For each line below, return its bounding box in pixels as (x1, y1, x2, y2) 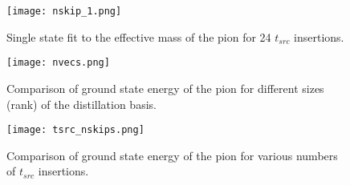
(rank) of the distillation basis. (6, 95, 157, 112)
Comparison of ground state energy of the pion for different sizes (6, 79, 324, 96)
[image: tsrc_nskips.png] (6, 124, 144, 136)
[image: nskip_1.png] (6, 6, 122, 17)
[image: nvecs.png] (6, 57, 110, 69)
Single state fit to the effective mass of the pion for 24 (6, 28, 271, 45)
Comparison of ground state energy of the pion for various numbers (6, 147, 338, 163)
